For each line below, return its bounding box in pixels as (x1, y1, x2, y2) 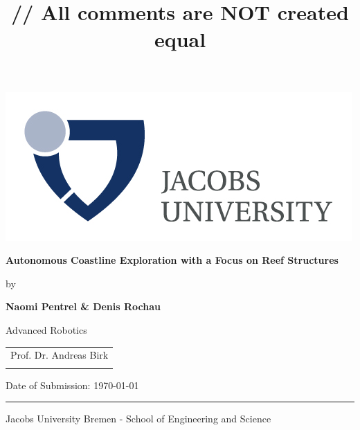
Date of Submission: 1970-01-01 (6, 377, 139, 392)
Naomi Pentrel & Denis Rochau (6, 299, 161, 314)
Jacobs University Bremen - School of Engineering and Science (6, 411, 271, 426)
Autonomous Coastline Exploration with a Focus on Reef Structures (6, 253, 339, 267)
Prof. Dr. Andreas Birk (10, 348, 109, 362)
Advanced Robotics (6, 322, 87, 337)
